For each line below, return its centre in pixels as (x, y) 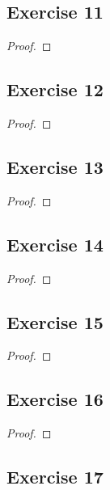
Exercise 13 (55, 166)
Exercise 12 (55, 89)
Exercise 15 (55, 321)
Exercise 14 (55, 244)
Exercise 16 (55, 399)
